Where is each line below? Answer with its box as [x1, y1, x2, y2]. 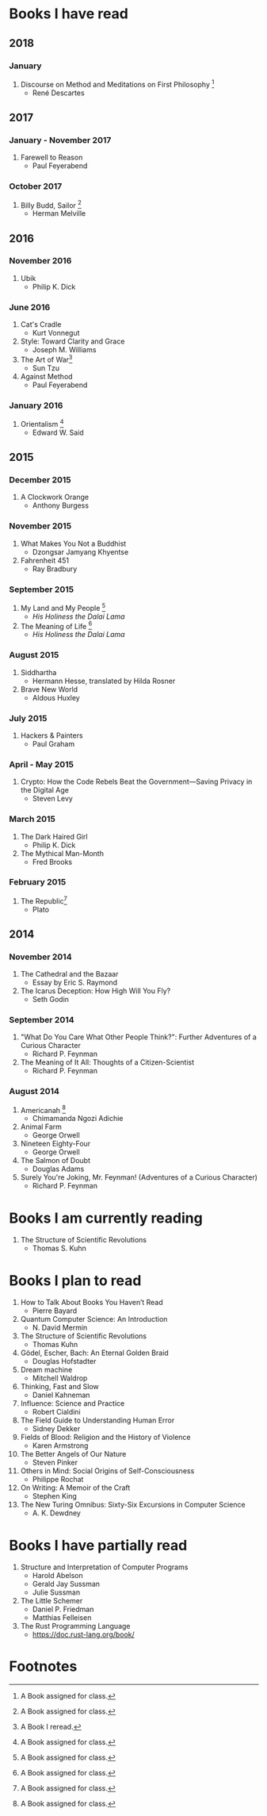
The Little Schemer [20, 1596, 83, 1606]
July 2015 [9, 712, 48, 724]
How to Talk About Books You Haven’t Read [20, 1298, 163, 1307]
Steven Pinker [32, 1457, 78, 1468]
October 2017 [9, 181, 63, 192]
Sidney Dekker [32, 1424, 81, 1434]
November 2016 [9, 255, 72, 267]
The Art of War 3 [20, 354, 73, 364]
